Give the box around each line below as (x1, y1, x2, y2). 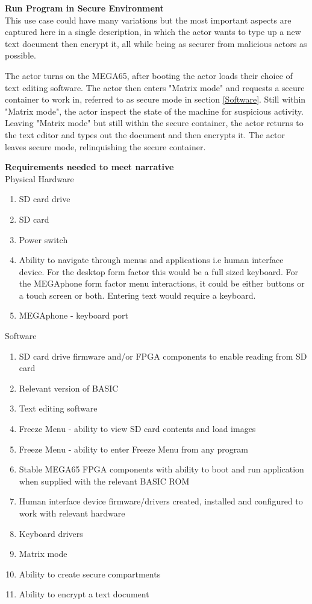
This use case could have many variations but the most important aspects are (5, 13, 292, 26)
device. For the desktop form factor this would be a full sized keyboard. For (19, 265, 299, 278)
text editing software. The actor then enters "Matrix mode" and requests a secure (5, 81, 305, 94)
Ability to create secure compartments (19, 567, 161, 580)
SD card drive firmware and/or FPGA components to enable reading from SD (19, 349, 307, 362)
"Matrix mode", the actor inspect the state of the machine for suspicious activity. (5, 104, 304, 117)
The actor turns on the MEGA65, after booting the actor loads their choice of (5, 69, 293, 81)
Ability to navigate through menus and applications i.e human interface (19, 253, 284, 266)
